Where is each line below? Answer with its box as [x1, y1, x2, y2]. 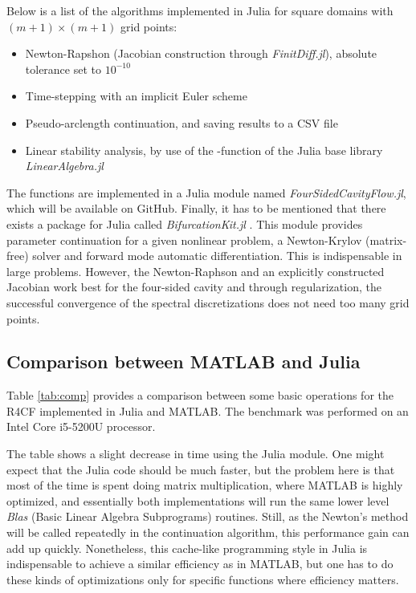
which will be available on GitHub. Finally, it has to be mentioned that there [6, 200, 386, 217]
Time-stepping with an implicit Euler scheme [25, 87, 247, 104]
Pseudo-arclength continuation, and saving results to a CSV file [25, 114, 338, 131]
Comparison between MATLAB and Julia [6, 349, 361, 374]
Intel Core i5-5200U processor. [6, 418, 156, 435]
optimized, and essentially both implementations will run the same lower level [6, 492, 389, 509]
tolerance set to [25, 60, 102, 77]
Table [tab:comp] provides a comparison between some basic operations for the [6, 387, 394, 404]
